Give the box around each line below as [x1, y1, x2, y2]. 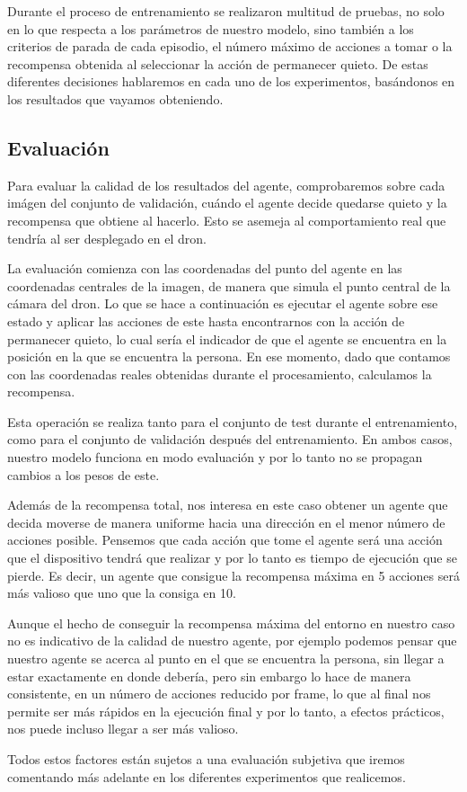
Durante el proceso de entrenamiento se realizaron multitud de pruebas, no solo [7, 2, 445, 20]
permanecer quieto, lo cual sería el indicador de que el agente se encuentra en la [7, 329, 447, 348]
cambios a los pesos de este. [7, 465, 160, 484]
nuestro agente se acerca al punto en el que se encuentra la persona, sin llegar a [7, 649, 445, 668]
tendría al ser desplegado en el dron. [7, 228, 207, 247]
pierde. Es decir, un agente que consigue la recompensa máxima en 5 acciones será [7, 565, 460, 584]
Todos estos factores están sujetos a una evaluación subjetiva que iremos [7, 749, 405, 768]
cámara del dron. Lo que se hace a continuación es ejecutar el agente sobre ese [7, 294, 438, 313]
